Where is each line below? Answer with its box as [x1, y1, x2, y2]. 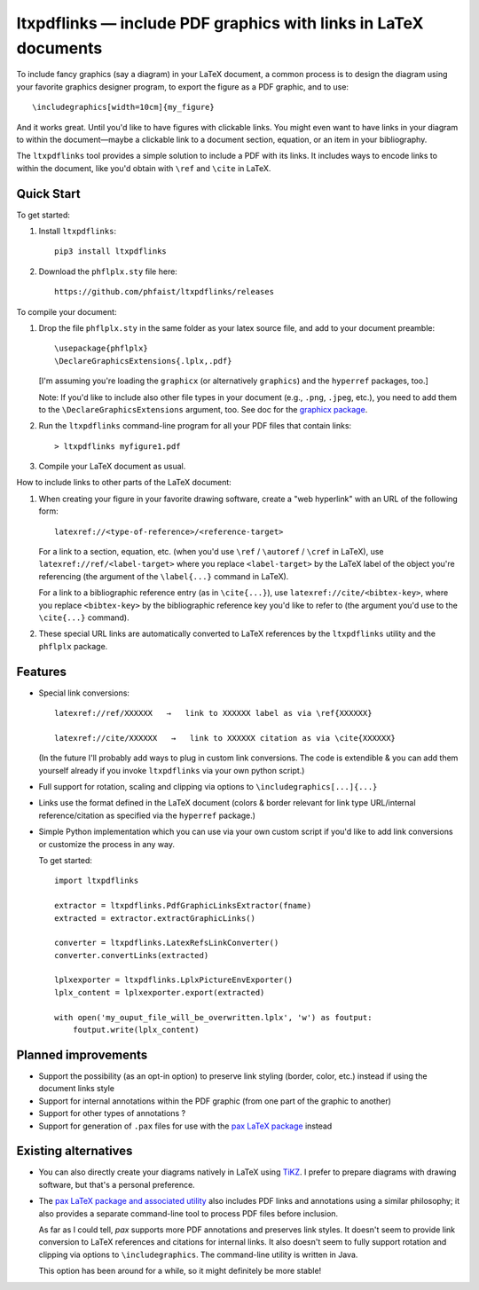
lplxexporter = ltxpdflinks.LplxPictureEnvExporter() [54, 975, 293, 985]
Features [16, 664, 67, 679]
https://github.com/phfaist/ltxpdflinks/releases [54, 287, 275, 297]
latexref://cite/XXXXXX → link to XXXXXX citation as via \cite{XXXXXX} [54, 733, 397, 743]
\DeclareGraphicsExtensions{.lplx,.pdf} [54, 356, 232, 366]
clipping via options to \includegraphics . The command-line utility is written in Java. [38, 1249, 358, 1260]
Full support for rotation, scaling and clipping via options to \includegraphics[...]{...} [38, 782, 378, 791]
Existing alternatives [16, 1144, 133, 1159]
